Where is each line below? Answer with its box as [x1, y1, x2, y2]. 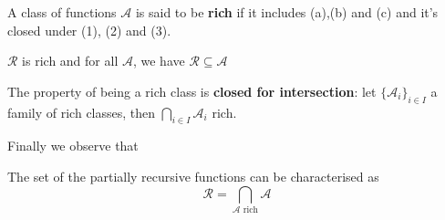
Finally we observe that [7, 136, 139, 155]
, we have [132, 51, 185, 70]
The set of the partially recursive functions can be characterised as [7, 166, 379, 185]
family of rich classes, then [7, 102, 156, 121]
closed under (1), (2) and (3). [7, 20, 171, 39]
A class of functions [7, 3, 117, 21]
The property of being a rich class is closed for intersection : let [7, 81, 377, 100]
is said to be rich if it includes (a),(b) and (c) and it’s [135, 3, 439, 21]
